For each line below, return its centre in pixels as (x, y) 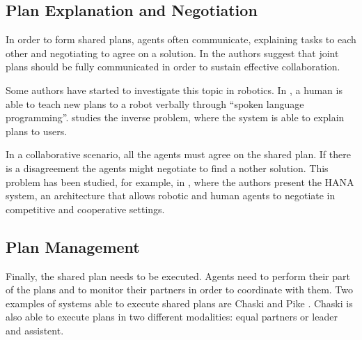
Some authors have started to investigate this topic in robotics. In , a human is (174, 90)
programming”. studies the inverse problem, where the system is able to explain (175, 117)
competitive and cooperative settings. (85, 209)
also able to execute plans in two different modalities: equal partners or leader (172, 317)
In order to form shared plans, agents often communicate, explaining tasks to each (181, 39)
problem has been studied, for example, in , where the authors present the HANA (180, 181)
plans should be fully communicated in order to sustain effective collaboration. (173, 67)
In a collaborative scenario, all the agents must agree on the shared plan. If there (178, 154)
